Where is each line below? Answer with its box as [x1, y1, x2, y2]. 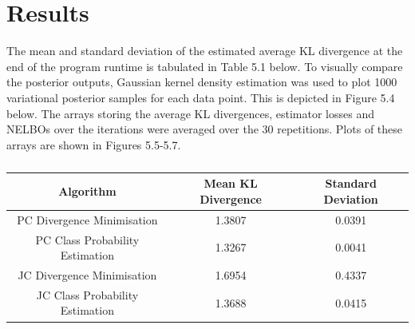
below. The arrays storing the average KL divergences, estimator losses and [6, 105, 374, 121]
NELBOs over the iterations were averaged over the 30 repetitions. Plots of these [6, 121, 403, 137]
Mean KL [204, 175, 258, 192]
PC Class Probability [35, 231, 140, 248]
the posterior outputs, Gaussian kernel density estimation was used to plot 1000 [6, 73, 397, 90]
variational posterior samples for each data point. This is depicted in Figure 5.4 [6, 89, 395, 105]
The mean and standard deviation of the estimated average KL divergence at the [6, 42, 403, 59]
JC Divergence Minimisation [18, 267, 157, 283]
